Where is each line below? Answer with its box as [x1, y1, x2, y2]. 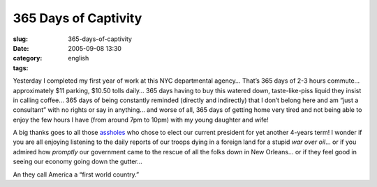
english [68, 54, 89, 63]
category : [13, 54, 43, 63]
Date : [13, 44, 29, 52]
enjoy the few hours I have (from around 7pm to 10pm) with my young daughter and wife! [13, 115, 269, 124]
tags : [13, 63, 29, 72]
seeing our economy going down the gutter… [13, 157, 142, 166]
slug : [13, 35, 28, 43]
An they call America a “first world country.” [13, 170, 140, 179]
